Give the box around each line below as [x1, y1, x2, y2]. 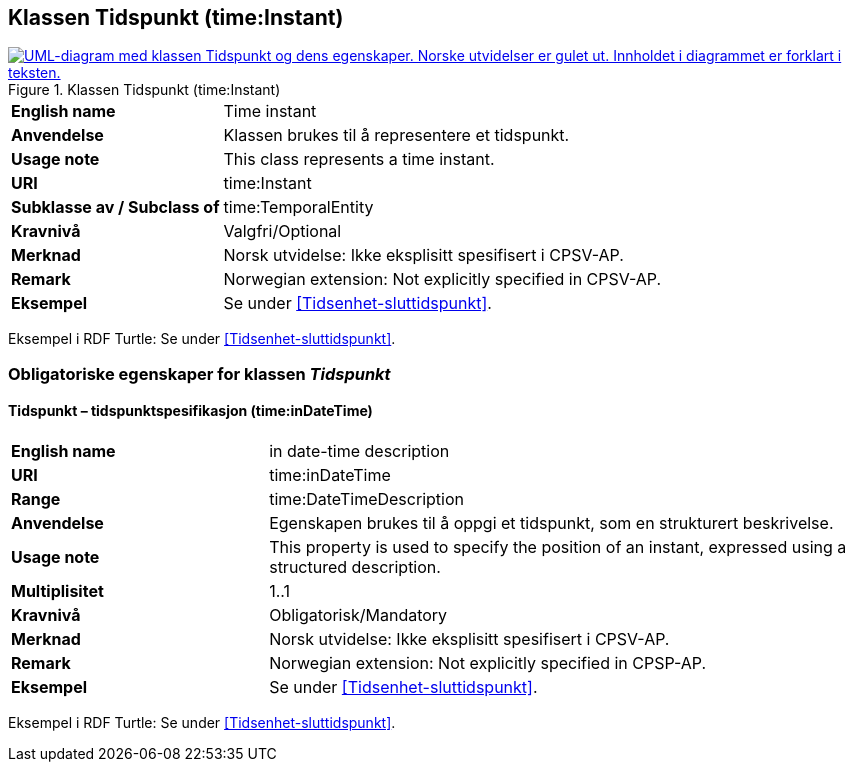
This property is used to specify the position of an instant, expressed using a [269, 537, 847, 558]
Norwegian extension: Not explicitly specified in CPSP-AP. [269, 653, 707, 674]
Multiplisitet [11, 581, 104, 602]
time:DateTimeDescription [269, 489, 464, 510]
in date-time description [269, 441, 450, 462]
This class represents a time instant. [223, 149, 495, 170]
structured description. [269, 557, 441, 578]
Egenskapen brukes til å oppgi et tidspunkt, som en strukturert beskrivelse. [269, 513, 834, 534]
